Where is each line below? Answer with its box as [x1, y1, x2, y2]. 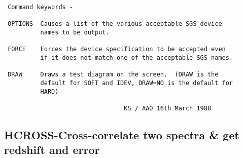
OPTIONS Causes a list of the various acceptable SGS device [8, 20, 222, 28]
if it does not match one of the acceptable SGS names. [40, 54, 233, 61]
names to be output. [40, 28, 110, 36]
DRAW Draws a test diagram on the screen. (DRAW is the [8, 71, 219, 78]
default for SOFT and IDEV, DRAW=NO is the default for [40, 79, 233, 87]
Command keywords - [8, 4, 74, 11]
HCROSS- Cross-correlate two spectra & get [4, 127, 239, 142]
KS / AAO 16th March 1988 [124, 104, 212, 112]
